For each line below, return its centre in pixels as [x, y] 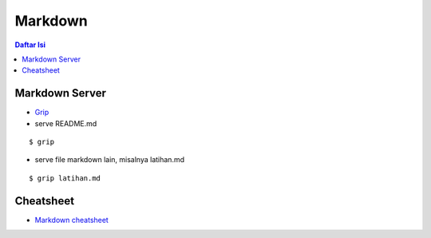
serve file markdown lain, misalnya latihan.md [110, 160]
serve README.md [66, 123]
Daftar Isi [30, 45]
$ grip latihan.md [65, 178]
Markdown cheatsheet [72, 220]
